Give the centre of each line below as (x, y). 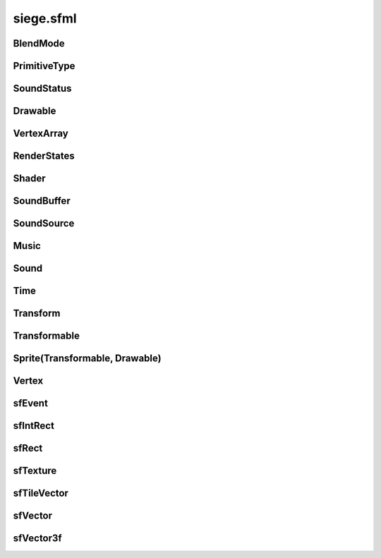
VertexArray (41, 134)
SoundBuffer (42, 201)
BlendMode (39, 43)
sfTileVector (41, 493)
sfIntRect (34, 426)
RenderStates (44, 156)
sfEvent (31, 403)
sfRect (28, 448)
